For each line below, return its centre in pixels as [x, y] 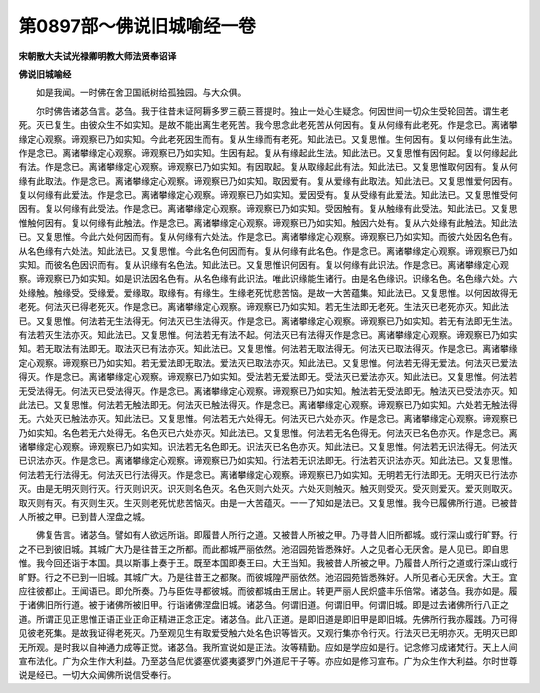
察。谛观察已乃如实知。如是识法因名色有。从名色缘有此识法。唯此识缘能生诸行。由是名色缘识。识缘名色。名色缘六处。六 [268, 279]
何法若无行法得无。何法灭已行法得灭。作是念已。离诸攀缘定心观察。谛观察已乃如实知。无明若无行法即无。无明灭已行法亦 [268, 474]
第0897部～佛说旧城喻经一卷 [137, 26]
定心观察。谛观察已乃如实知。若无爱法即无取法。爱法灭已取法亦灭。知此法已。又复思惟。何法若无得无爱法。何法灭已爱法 [268, 362]
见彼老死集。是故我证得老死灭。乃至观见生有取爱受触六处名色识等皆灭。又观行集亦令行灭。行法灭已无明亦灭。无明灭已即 [268, 633]
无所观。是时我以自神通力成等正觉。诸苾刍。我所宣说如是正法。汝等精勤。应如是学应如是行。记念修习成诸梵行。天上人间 [268, 647]
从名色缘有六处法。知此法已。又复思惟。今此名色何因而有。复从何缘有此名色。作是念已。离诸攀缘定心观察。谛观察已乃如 [268, 251]
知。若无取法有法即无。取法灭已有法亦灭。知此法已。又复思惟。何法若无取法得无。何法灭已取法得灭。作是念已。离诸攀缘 [268, 349]
